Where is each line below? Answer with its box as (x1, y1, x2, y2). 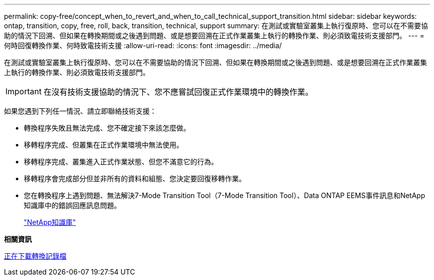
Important (5, 86, 42, 96)
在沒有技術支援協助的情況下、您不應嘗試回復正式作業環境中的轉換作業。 (43, 87, 313, 97)
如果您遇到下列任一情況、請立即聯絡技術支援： (4, 107, 157, 115)
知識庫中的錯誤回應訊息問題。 (24, 201, 121, 210)
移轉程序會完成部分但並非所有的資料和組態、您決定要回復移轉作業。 (24, 174, 246, 183)
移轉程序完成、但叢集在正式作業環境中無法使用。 (24, 140, 183, 149)
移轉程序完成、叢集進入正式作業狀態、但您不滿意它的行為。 (24, 157, 218, 166)
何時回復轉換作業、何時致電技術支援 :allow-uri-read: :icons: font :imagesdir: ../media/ (4, 41, 282, 50)
